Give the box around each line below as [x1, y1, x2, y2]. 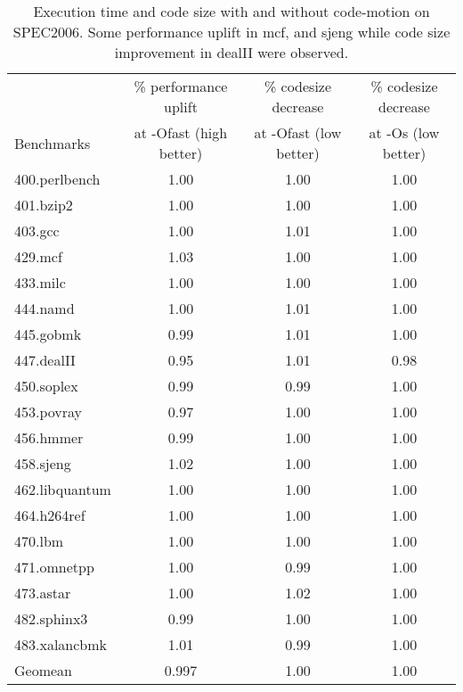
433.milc [14, 272, 66, 292]
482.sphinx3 [14, 608, 88, 629]
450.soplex [14, 375, 78, 396]
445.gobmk [14, 324, 82, 344]
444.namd [14, 298, 75, 318]
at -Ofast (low [254, 122, 342, 143]
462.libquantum [14, 479, 111, 499]
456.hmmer [14, 427, 84, 448]
